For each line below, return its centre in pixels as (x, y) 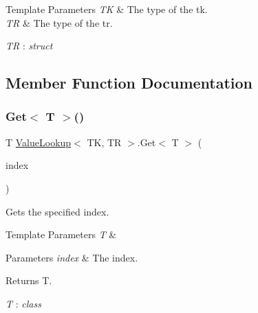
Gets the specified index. (57, 211)
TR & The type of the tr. (59, 22)
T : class (23, 303)
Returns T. (29, 280)
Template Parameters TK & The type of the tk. (107, 9)
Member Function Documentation (129, 83)
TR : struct (29, 46)
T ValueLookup (39, 142)
